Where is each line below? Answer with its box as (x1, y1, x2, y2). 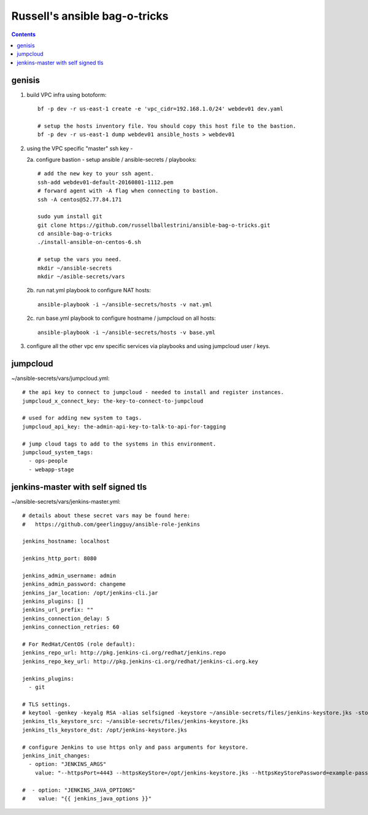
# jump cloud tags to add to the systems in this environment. (22, 440, 217, 447)
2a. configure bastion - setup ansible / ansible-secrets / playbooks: (26, 156, 197, 163)
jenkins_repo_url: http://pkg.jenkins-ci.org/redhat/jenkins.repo (22, 650, 226, 656)
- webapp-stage (28, 466, 74, 473)
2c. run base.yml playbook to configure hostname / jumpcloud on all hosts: (26, 314, 216, 322)
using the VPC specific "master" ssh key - (26, 145, 133, 152)
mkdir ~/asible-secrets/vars (37, 273, 125, 280)
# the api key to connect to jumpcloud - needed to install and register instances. (22, 389, 285, 396)
